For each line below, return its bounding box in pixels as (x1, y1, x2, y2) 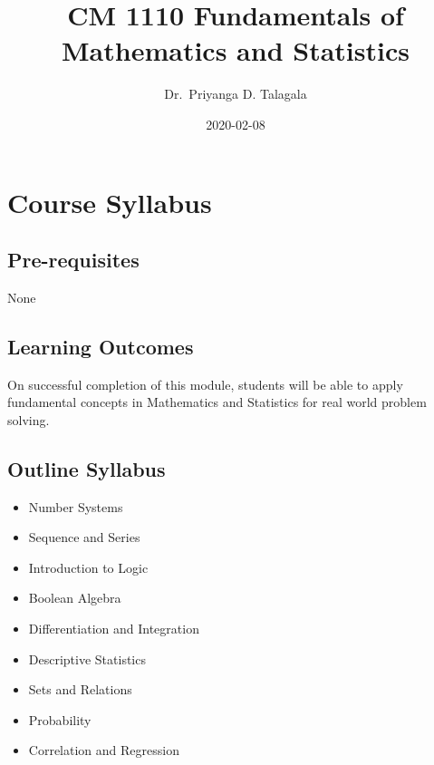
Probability (28, 710, 92, 729)
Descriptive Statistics (28, 649, 146, 668)
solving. (7, 410, 50, 429)
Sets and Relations (28, 680, 132, 699)
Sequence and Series (28, 528, 140, 547)
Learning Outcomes (7, 332, 194, 360)
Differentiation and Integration (28, 619, 199, 638)
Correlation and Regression (28, 741, 179, 760)
